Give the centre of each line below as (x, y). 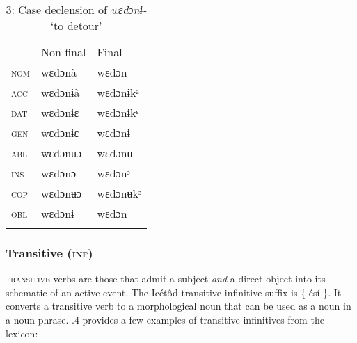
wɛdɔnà (59, 72)
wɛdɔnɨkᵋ (118, 112)
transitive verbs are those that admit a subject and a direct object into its (166, 279)
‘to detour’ (76, 25)
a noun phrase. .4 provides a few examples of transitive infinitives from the (165, 319)
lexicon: (22, 333)
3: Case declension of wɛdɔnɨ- (76, 9)
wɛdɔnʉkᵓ (119, 193)
